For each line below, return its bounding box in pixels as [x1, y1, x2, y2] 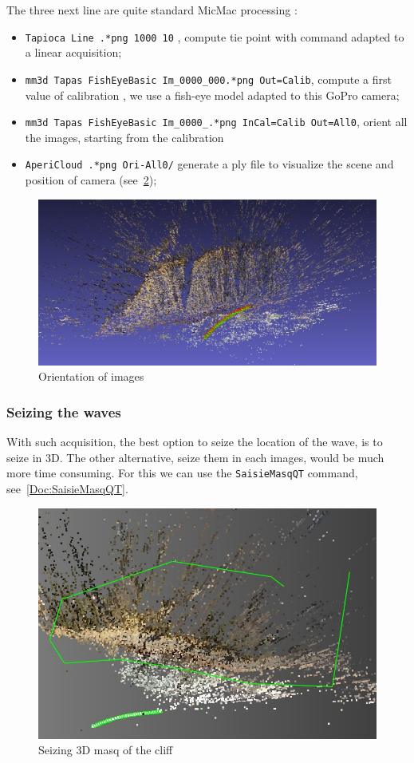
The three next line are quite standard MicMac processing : [6, 2, 298, 18]
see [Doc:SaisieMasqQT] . [6, 480, 128, 496]
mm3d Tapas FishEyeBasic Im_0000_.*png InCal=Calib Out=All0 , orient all [25, 113, 408, 130]
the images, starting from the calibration [25, 128, 224, 145]
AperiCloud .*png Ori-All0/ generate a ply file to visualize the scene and [25, 156, 394, 172]
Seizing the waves [6, 401, 121, 421]
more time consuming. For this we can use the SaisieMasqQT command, [6, 465, 358, 481]
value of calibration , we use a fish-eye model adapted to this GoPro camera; [25, 86, 400, 103]
